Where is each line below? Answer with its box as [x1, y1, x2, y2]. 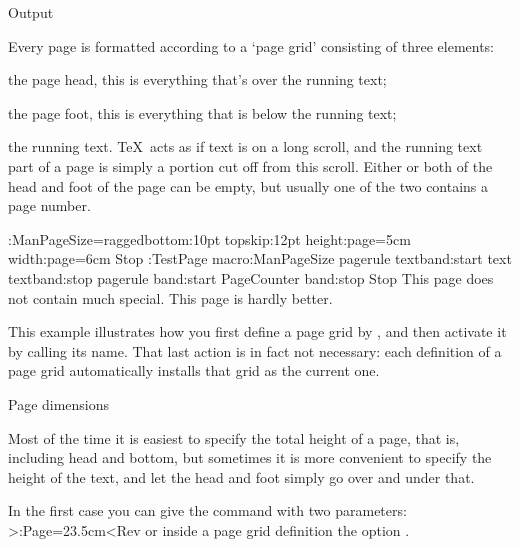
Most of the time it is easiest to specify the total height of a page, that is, [8, 427, 460, 448]
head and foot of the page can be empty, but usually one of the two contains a [8, 175, 489, 196]
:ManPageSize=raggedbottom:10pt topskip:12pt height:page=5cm [8, 228, 411, 249]
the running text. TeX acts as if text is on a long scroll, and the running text [8, 136, 483, 157]
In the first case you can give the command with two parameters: [8, 500, 407, 521]
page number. [8, 195, 91, 216]
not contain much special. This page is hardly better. [8, 287, 333, 308]
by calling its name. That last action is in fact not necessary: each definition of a [8, 340, 502, 361]
